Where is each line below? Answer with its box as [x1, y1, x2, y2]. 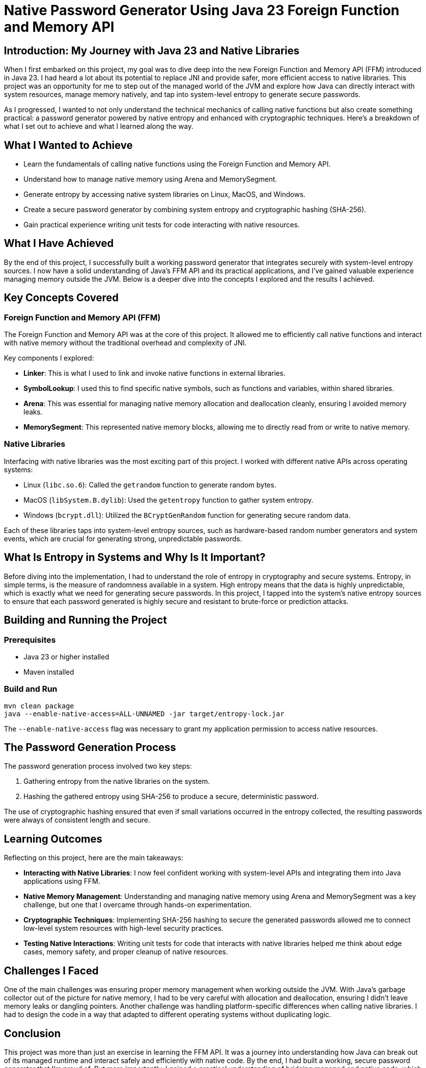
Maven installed [23, 667, 74, 676]
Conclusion [4, 1027, 61, 1040]
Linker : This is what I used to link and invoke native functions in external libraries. [23, 369, 286, 378]
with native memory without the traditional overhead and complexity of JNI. [4, 339, 247, 347]
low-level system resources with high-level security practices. [23, 924, 224, 933]
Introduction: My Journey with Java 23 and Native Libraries [4, 44, 300, 57]
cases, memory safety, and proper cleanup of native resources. [23, 947, 228, 956]
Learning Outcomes [4, 832, 102, 845]
